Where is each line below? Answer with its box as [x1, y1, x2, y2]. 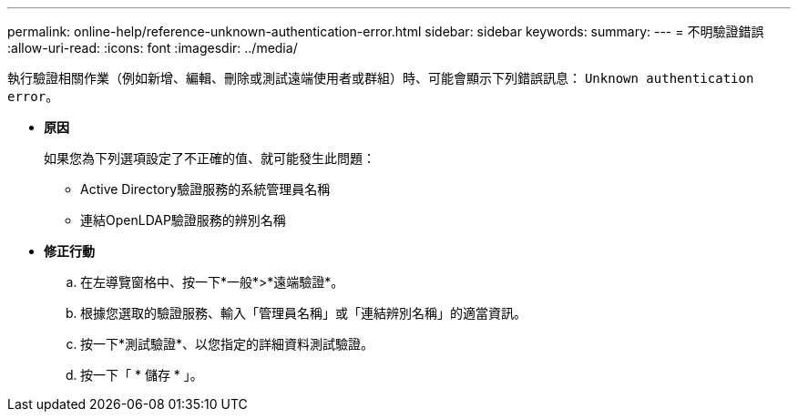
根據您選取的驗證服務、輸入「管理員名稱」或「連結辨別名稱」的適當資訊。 [80, 305, 527, 321]
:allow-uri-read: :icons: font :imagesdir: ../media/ [7, 40, 298, 56]
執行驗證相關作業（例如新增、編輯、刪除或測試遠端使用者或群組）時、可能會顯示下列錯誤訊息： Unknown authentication [7, 70, 754, 86]
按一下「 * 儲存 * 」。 [80, 367, 203, 383]
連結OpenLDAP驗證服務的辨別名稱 [80, 212, 286, 228]
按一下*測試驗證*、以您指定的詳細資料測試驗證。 [80, 336, 374, 352]
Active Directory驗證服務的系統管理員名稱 [80, 181, 331, 197]
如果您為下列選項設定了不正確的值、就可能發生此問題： [44, 150, 375, 166]
